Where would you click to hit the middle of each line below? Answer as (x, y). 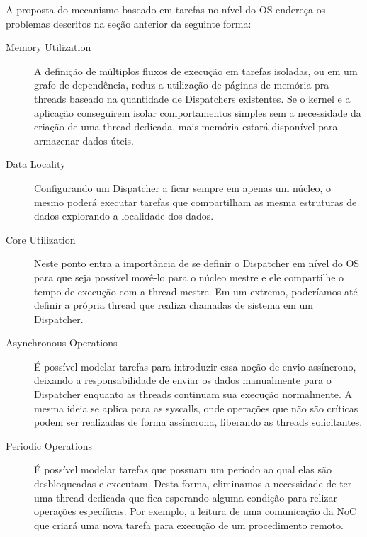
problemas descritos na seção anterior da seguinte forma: (129, 23)
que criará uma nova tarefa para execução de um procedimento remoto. (189, 525)
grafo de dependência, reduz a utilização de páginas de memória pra (182, 85)
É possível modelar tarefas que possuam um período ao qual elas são (183, 469)
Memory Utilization (49, 47)
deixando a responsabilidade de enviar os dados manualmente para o (183, 380)
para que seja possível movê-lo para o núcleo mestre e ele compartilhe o (189, 277)
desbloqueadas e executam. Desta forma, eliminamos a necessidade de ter (193, 484)
